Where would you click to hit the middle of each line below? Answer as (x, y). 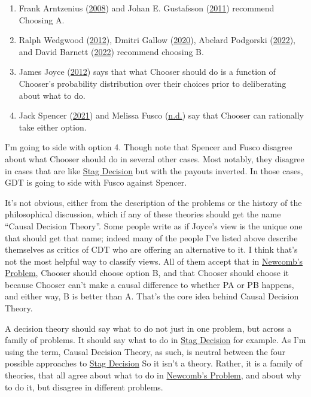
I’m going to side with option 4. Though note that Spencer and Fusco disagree (149, 147)
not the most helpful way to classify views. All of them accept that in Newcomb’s (154, 261)
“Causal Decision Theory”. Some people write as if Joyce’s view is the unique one (154, 225)
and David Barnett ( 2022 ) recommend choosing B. (111, 51)
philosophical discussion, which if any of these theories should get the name (143, 214)
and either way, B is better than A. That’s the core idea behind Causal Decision (152, 296)
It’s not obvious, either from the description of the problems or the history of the (153, 202)
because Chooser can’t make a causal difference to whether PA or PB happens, (150, 284)
